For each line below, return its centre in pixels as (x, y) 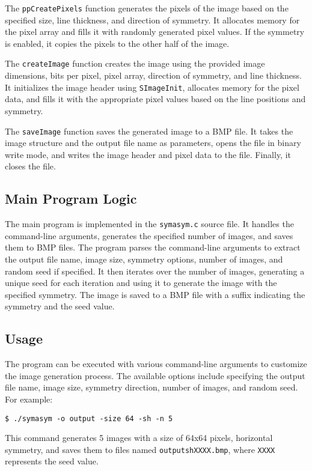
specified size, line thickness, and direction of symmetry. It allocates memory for (152, 20)
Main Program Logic (71, 199)
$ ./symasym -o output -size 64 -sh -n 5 (89, 418)
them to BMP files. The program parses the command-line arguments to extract (153, 247)
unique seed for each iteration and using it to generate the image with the (141, 283)
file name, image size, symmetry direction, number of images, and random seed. (151, 387)
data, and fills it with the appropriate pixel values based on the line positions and (155, 99)
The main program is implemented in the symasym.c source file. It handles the (149, 224)
